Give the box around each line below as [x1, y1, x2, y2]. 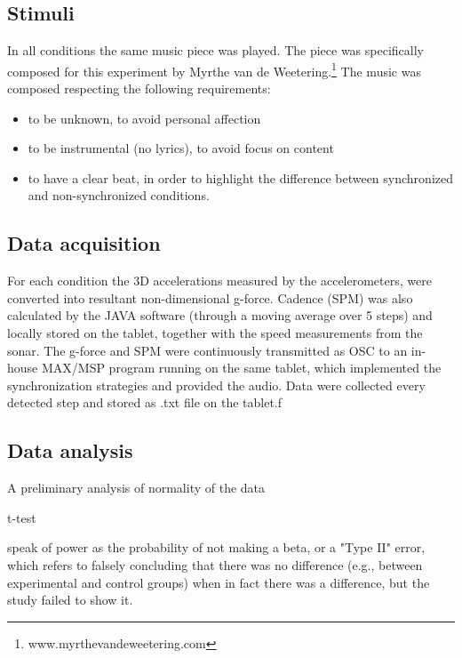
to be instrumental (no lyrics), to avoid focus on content [28, 139, 334, 157]
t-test [7, 508, 36, 526]
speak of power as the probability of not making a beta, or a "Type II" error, [7, 538, 426, 557]
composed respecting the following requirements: [7, 79, 271, 98]
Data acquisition [7, 229, 161, 257]
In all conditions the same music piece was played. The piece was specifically [7, 41, 424, 60]
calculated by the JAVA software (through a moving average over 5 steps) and [7, 306, 433, 325]
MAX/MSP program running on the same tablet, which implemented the [41, 358, 442, 377]
